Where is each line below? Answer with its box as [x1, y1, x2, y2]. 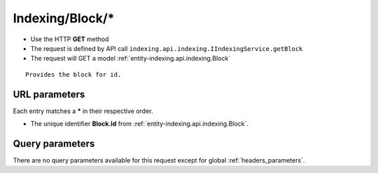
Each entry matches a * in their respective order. [13, 107, 153, 115]
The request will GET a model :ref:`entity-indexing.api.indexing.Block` [30, 54, 231, 63]
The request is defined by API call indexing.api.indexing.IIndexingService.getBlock [30, 44, 303, 52]
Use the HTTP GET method [30, 35, 109, 43]
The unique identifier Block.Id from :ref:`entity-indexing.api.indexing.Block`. [30, 119, 248, 128]
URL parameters [13, 88, 85, 100]
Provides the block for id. [25, 70, 122, 78]
